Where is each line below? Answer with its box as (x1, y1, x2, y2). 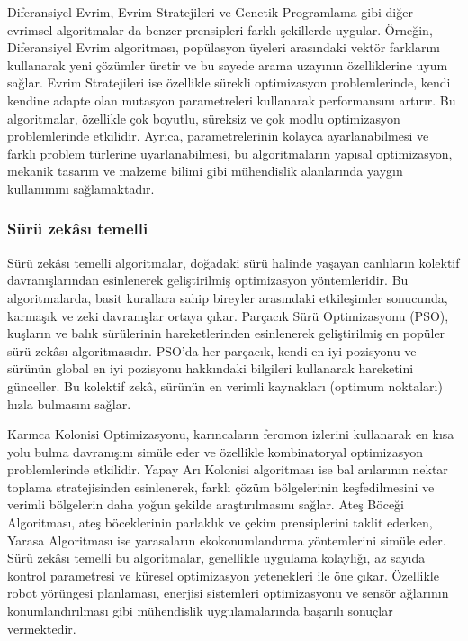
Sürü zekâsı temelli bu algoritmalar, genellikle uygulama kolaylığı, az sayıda (7, 548, 426, 567)
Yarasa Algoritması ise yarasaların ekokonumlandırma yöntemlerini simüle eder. (7, 530, 446, 549)
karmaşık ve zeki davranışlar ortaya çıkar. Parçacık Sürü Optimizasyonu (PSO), (7, 306, 449, 325)
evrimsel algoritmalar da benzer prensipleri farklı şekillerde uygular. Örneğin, (7, 20, 433, 39)
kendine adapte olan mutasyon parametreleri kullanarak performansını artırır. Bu (7, 90, 456, 109)
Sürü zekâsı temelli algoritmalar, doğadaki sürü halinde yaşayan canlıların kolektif (7, 252, 460, 271)
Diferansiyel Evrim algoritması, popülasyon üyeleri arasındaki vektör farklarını (7, 38, 440, 57)
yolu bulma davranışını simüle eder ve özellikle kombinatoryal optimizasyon (7, 442, 423, 461)
